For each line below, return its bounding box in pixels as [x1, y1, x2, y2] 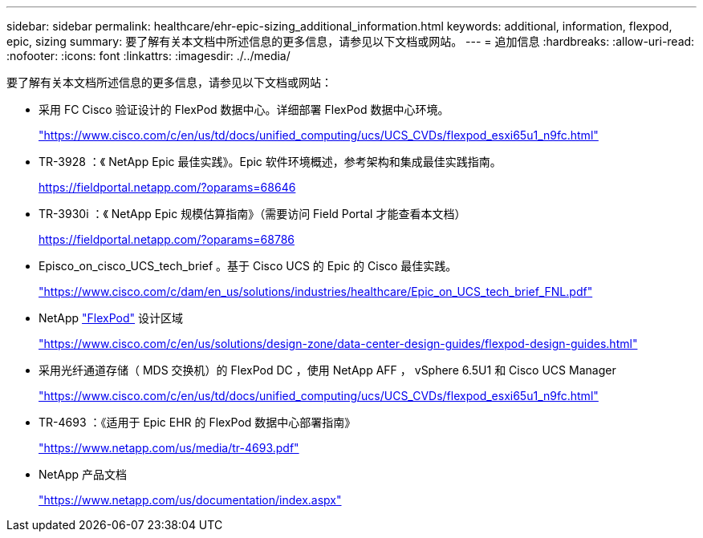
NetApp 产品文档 [39, 467, 128, 481]
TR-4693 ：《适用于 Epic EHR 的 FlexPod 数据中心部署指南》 [39, 415, 356, 429]
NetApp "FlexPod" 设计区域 [39, 311, 183, 325]
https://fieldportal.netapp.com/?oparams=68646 [39, 180, 296, 194]
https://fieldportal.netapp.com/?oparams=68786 [39, 233, 295, 246]
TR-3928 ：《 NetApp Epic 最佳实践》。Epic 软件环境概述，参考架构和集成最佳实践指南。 [39, 155, 502, 168]
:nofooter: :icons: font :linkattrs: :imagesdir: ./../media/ [6, 49, 291, 63]
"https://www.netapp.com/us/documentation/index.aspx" [39, 493, 342, 507]
